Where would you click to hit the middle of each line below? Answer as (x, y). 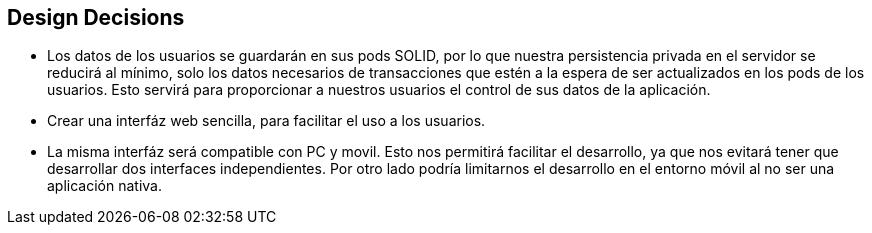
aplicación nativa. (105, 186)
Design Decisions (96, 17)
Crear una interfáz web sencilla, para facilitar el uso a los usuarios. (266, 121)
